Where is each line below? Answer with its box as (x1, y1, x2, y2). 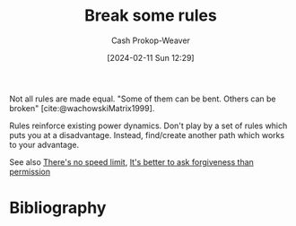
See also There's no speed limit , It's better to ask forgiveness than (9, 156, 254, 167)
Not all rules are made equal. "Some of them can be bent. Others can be (9, 93, 276, 104)
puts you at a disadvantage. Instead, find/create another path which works (9, 129, 285, 140)
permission (9, 166, 51, 177)
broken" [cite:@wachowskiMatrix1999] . (9, 102, 155, 113)
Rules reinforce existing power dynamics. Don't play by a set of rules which (9, 120, 288, 131)
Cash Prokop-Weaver (110, 35, 191, 46)
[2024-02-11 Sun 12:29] (107, 52, 195, 63)
